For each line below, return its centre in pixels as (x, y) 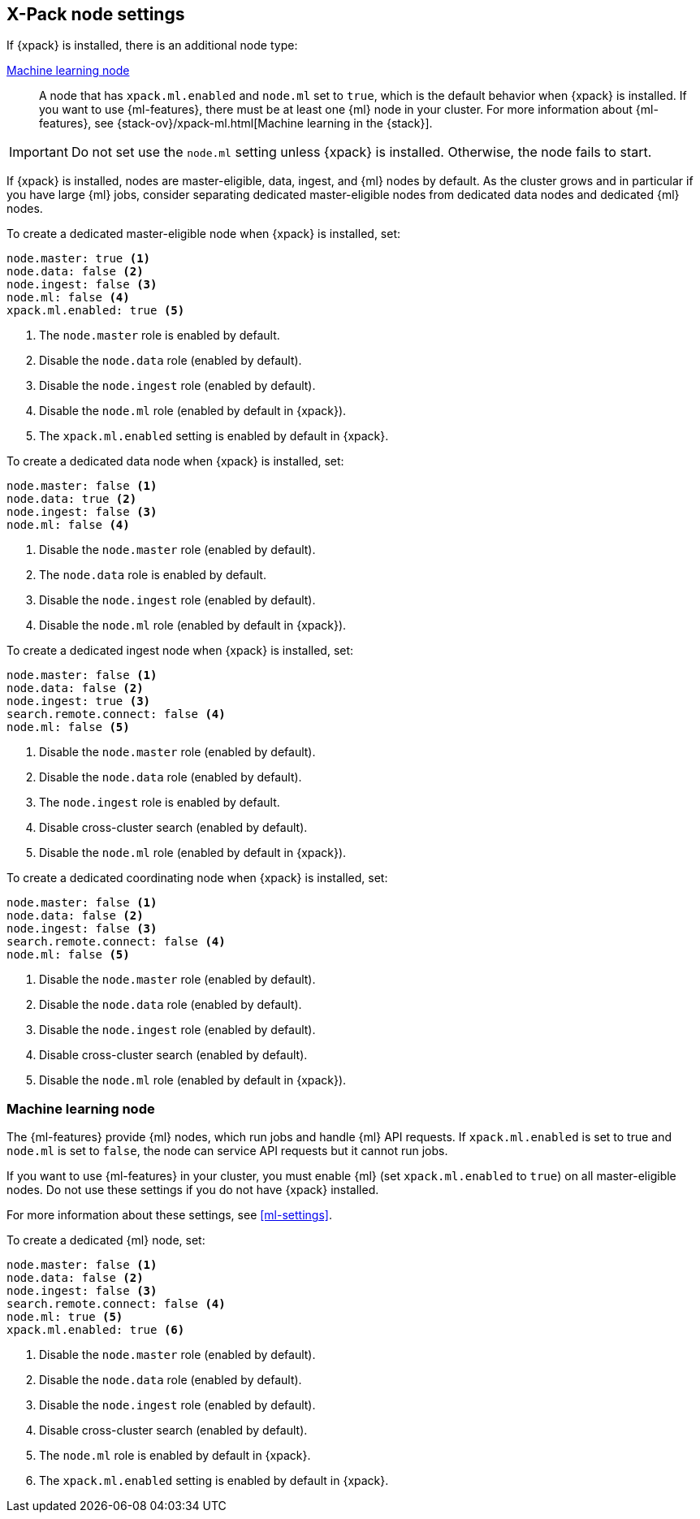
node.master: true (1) (79, 259)
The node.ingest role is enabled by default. (160, 803)
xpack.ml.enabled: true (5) (96, 311)
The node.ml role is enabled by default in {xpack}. (175, 1456)
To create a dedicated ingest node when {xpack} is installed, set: (180, 651)
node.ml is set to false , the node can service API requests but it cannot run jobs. (227, 1151)
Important (39, 152)
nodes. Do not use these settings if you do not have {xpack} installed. (193, 1190)
